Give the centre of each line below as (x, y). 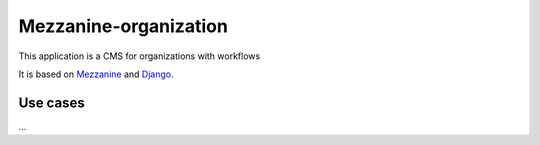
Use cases (51, 102)
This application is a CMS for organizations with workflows (139, 56)
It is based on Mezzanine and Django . (96, 74)
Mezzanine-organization (123, 26)
